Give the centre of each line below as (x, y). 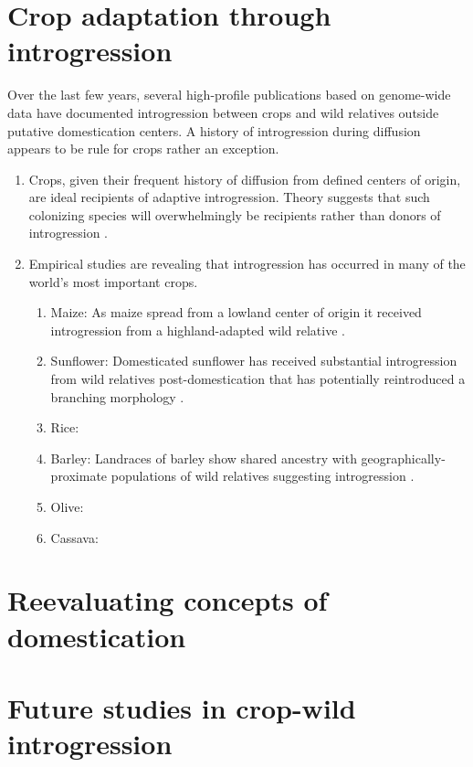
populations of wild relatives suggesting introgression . (263, 476)
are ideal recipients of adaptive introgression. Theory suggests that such (229, 197)
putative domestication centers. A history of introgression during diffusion (214, 130)
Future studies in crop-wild (182, 707)
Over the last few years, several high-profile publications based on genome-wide (229, 95)
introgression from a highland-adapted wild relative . (198, 330)
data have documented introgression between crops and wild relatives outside (223, 112)
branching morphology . (117, 396)
